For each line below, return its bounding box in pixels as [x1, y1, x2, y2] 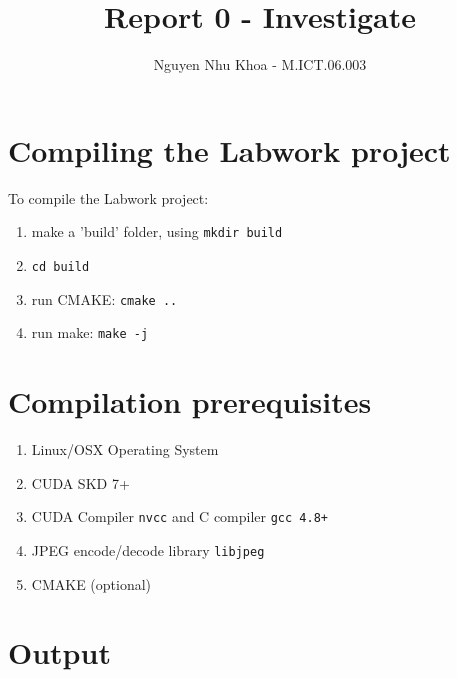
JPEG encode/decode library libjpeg [31, 539, 265, 560]
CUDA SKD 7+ [31, 472, 130, 493]
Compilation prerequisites [8, 381, 372, 422]
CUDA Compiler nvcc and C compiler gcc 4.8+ [31, 506, 328, 527]
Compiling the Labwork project [8, 129, 451, 170]
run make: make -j [31, 322, 149, 343]
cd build [31, 259, 90, 274]
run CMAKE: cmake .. [31, 288, 178, 309]
